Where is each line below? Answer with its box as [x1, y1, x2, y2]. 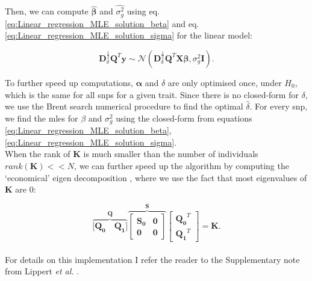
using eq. [126, 5, 160, 17]
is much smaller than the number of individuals [83, 147, 258, 160]
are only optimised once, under [167, 76, 282, 88]
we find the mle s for [5, 111, 78, 124]
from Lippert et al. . [5, 265, 80, 277]
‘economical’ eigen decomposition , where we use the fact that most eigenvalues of [5, 171, 307, 184]
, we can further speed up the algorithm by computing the [74, 159, 289, 171]
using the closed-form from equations [116, 111, 252, 124]
